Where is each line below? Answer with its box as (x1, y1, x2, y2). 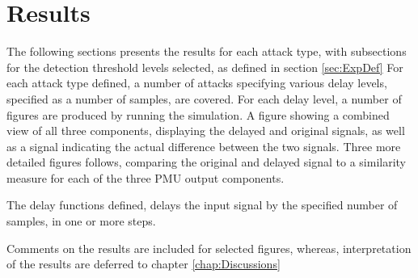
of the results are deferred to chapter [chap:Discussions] (6, 255, 281, 272)
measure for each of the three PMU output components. (6, 169, 285, 186)
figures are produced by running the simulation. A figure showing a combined (6, 106, 390, 123)
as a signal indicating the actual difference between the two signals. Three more (6, 137, 401, 154)
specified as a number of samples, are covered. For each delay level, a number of (6, 90, 402, 107)
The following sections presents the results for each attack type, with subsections (6, 43, 407, 60)
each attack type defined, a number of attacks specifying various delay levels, (6, 74, 387, 91)
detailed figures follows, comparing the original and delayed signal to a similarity (6, 154, 406, 171)
